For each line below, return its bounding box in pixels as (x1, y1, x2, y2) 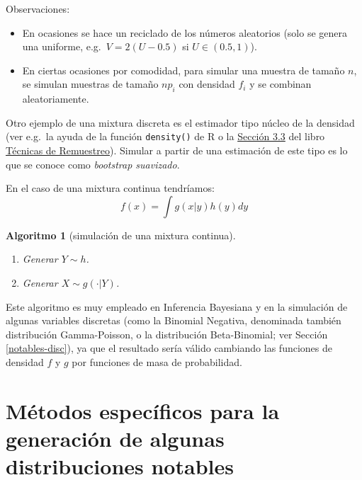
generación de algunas (6, 423, 225, 452)
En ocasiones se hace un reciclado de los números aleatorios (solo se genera (22, 25, 348, 40)
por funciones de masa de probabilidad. (72, 354, 242, 369)
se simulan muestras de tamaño (22, 76, 159, 91)
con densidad (179, 76, 235, 91)
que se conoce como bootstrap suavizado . (6, 156, 180, 171)
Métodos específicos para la (6, 396, 280, 425)
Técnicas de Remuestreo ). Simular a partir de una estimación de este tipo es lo (6, 143, 348, 158)
